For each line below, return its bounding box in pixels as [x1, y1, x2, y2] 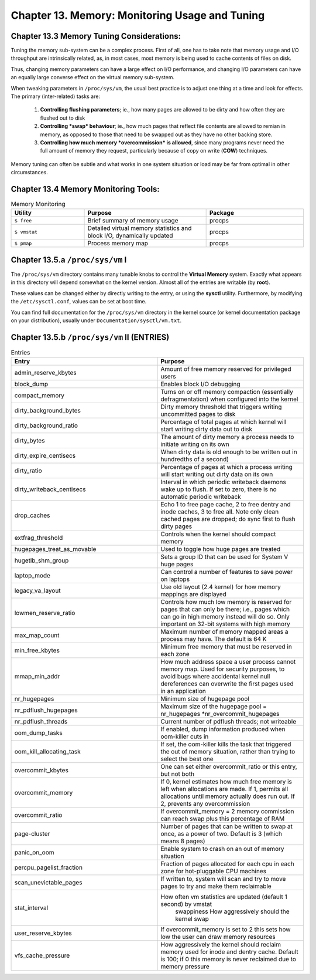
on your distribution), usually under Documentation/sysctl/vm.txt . [11, 317, 181, 324]
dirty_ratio [14, 467, 42, 475]
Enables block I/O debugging [160, 380, 241, 388]
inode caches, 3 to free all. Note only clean [160, 508, 279, 516]
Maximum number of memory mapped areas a [160, 628, 288, 636]
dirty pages [160, 522, 193, 530]
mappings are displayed [160, 590, 226, 599]
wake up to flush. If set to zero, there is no [160, 485, 277, 494]
